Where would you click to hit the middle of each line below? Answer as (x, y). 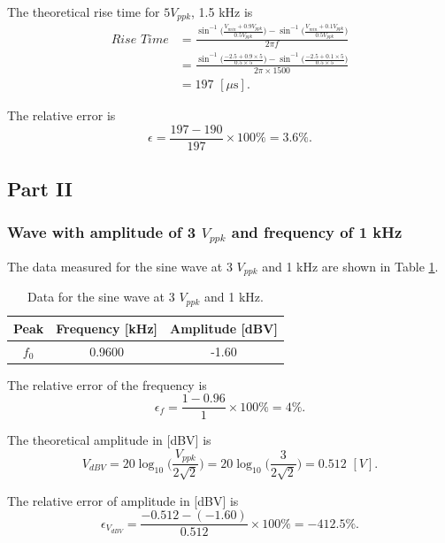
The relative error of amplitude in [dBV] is (123, 500)
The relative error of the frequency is (107, 384)
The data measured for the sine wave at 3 (120, 266)
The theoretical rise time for (84, 11)
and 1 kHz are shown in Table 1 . (350, 266)
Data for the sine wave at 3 (101, 297)
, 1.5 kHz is (222, 11)
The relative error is (61, 115)
